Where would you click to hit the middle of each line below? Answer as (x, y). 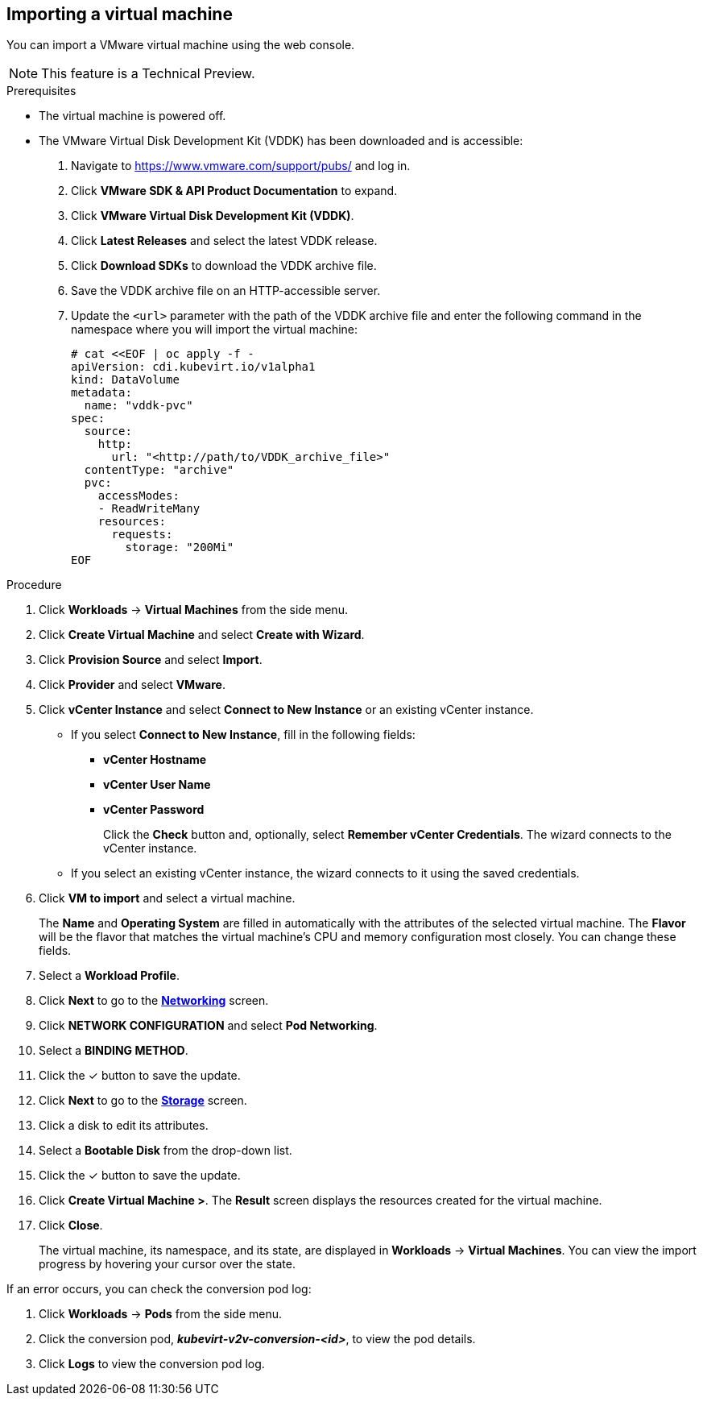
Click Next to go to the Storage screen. (143, 1101)
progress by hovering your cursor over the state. (167, 1264)
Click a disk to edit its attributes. (124, 1126)
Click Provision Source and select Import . (151, 660)
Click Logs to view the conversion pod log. (152, 1364)
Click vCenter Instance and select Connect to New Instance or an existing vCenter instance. (286, 710)
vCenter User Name (157, 785)
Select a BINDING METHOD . (114, 1051)
